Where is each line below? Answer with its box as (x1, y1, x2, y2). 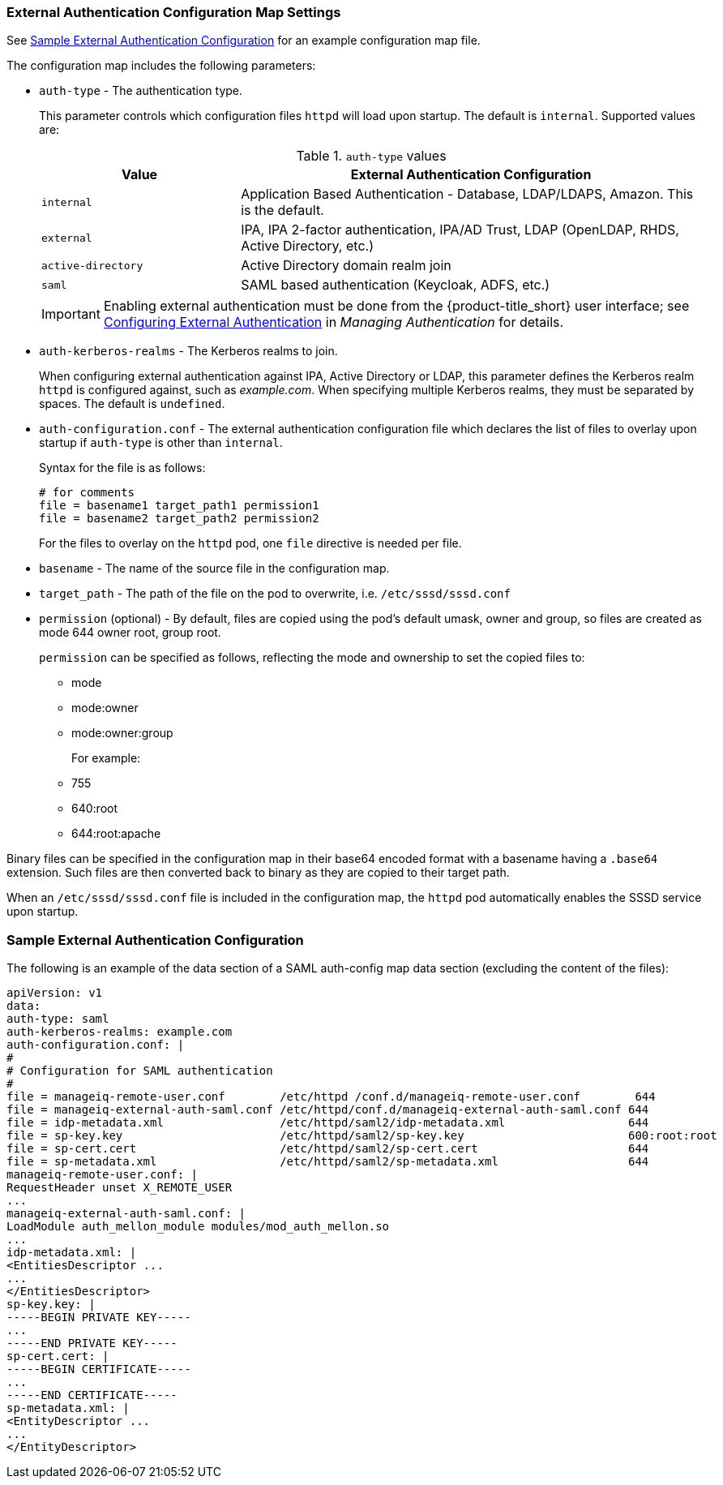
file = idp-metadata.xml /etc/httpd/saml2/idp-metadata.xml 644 (6, 1116, 649, 1130)
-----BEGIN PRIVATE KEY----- (6, 1311, 191, 1324)
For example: (71, 751, 141, 766)
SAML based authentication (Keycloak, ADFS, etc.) (241, 277, 550, 294)
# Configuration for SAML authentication (6, 1064, 273, 1078)
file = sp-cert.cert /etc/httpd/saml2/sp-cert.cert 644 (6, 1142, 649, 1156)
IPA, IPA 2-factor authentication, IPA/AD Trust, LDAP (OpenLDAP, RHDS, (241, 221, 679, 238)
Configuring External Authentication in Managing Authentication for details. (103, 314, 564, 331)
